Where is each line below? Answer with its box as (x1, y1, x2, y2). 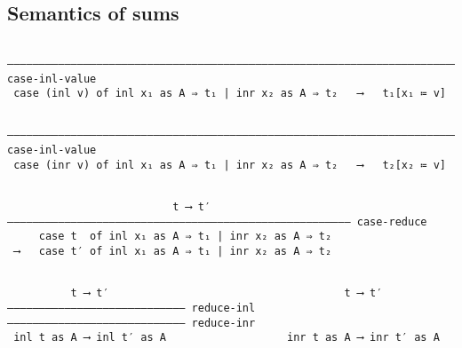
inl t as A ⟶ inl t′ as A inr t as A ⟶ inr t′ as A (13, 331, 440, 344)
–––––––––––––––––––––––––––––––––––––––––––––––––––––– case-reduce (7, 215, 427, 228)
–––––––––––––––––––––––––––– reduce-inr (7, 316, 256, 329)
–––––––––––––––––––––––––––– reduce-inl (7, 302, 256, 315)
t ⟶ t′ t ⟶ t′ (70, 287, 383, 300)
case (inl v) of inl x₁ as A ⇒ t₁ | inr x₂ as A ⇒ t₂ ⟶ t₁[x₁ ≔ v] (13, 87, 446, 100)
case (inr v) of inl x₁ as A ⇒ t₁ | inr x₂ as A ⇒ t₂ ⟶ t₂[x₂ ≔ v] (13, 158, 446, 171)
